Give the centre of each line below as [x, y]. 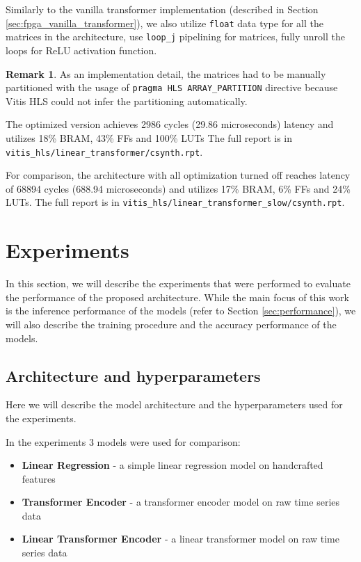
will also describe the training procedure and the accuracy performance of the [171, 324]
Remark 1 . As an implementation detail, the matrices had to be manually [166, 73]
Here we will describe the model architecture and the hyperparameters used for [174, 404]
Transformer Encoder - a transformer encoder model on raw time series [181, 502]
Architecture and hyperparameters [133, 375]
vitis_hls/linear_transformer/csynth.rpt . [104, 151]
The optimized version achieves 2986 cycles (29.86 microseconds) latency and [170, 124]
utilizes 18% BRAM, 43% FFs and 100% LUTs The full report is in [149, 137]
